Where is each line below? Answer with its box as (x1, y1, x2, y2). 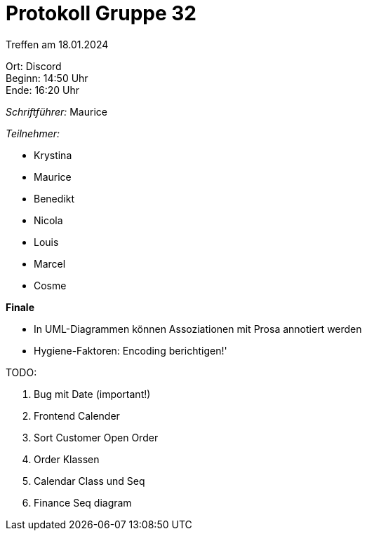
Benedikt (34, 192, 74, 205)
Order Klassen (34, 453, 100, 465)
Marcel (34, 257, 66, 270)
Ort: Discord (6, 60, 62, 72)
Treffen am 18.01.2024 (6, 38, 109, 50)
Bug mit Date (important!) (34, 387, 151, 400)
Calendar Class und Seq (34, 474, 145, 487)
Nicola (34, 214, 63, 226)
